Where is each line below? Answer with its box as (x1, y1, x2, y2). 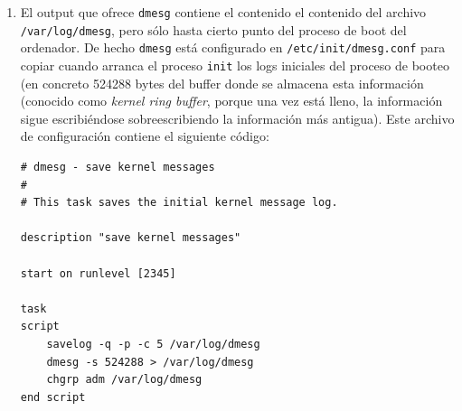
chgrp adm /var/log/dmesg (46, 373, 203, 387)
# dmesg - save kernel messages (20, 161, 215, 173)
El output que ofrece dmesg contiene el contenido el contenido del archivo (20, 3, 427, 21)
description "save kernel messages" (20, 231, 241, 245)
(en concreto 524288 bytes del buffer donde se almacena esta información (20, 73, 424, 92)
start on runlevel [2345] (20, 266, 176, 280)
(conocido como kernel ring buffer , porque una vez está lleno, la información (20, 91, 443, 110)
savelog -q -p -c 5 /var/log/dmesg (46, 337, 260, 350)
